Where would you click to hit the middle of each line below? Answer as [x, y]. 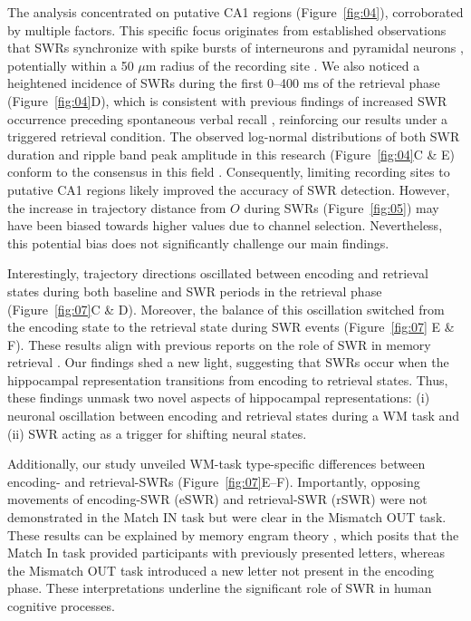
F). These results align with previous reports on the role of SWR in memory [219, 344]
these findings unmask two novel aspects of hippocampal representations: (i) [219, 398]
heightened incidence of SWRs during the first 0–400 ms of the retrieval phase [224, 83]
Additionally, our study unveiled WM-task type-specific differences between [216, 464]
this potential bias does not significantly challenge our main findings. [198, 243]
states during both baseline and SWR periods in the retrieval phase [195, 291]
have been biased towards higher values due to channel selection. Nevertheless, [225, 225]
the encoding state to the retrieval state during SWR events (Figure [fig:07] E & [231, 327]
